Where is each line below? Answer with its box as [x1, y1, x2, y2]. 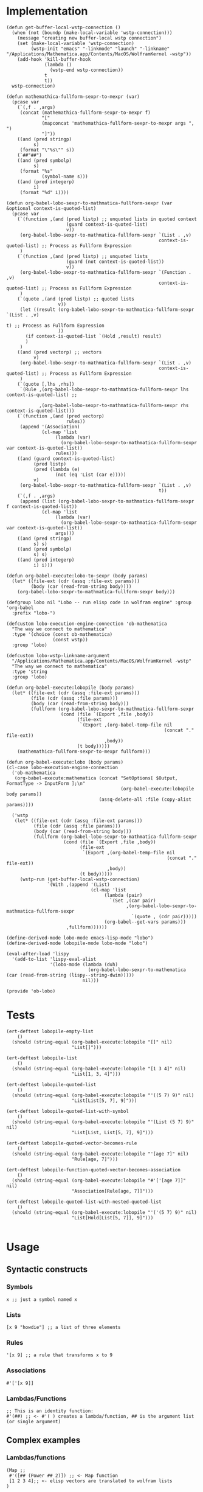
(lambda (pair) [104, 892, 143, 898]
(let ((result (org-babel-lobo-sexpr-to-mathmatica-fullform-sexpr [19, 306, 194, 313]
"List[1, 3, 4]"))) [71, 1071, 121, 1077]
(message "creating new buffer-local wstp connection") [17, 35, 162, 41]
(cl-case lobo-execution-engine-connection [6, 764, 119, 770]
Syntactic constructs [6, 1264, 88, 1275]
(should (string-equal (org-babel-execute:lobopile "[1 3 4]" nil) [12, 1065, 187, 1072]
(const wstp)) [52, 636, 88, 643]
